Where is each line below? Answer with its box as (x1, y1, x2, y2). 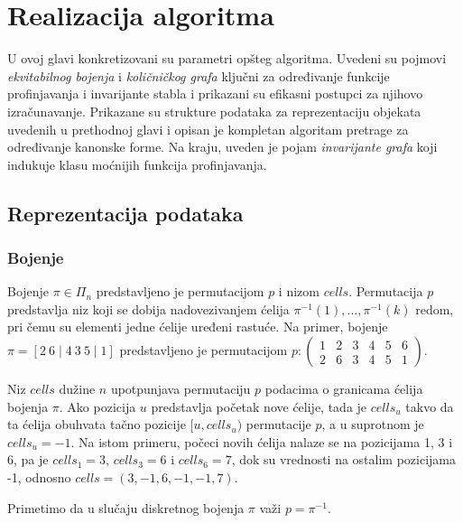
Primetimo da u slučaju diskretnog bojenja (7, 498, 245, 517)
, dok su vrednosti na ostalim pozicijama (231, 450, 457, 469)
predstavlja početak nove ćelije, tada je (151, 397, 367, 416)
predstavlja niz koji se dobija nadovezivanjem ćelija (7, 299, 290, 318)
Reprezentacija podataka (7, 199, 244, 227)
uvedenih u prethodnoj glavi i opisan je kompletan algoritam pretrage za (7, 119, 409, 138)
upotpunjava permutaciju (110, 379, 251, 398)
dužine (59, 379, 96, 398)
